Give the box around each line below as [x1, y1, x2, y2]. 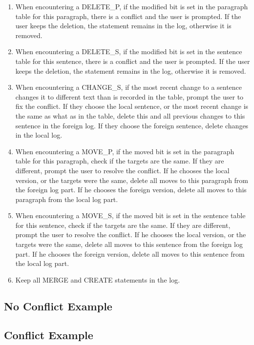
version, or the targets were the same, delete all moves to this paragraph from [15, 175, 249, 185]
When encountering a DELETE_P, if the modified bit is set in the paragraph [15, 1, 248, 11]
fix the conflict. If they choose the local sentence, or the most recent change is [15, 101, 249, 111]
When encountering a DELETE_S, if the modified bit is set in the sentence [15, 46, 242, 57]
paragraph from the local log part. [15, 194, 118, 204]
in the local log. [15, 130, 63, 140]
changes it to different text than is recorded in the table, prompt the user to [15, 91, 244, 101]
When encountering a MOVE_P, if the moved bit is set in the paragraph [15, 146, 234, 156]
